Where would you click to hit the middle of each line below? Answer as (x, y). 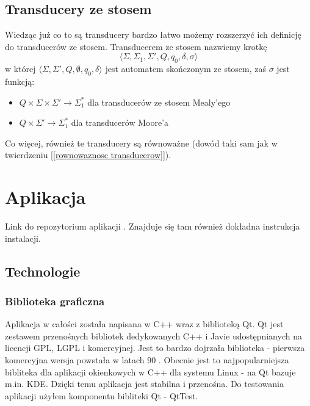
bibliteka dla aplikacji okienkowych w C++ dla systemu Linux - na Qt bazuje (150, 372)
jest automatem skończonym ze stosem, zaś (186, 69)
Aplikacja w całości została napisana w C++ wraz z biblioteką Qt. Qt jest (144, 324)
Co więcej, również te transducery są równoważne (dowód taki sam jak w (141, 143)
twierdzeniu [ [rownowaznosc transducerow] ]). (88, 155)
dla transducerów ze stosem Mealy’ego (159, 102)
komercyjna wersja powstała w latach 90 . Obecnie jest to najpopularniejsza (147, 360)
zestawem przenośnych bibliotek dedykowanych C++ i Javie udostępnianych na (153, 335)
